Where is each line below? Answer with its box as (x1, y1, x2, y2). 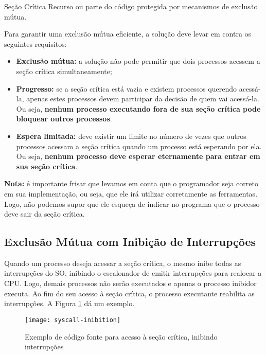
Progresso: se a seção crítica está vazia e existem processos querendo (16, 83, 237, 94)
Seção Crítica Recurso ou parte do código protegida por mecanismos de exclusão (4, 1, 258, 11)
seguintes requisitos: (4, 38, 67, 49)
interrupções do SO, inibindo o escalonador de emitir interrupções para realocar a (4, 268, 262, 278)
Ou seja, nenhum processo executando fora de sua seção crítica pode (16, 103, 261, 114)
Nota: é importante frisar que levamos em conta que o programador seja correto (4, 178, 258, 189)
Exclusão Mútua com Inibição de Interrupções (4, 234, 256, 250)
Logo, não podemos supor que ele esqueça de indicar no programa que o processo (4, 198, 260, 209)
